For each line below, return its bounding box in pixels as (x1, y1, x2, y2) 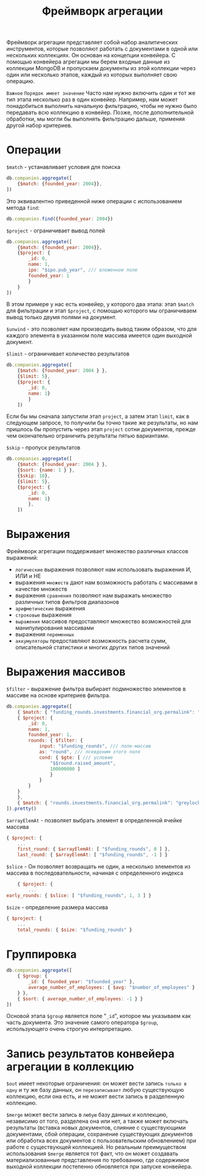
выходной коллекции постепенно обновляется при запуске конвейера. (6, 1163, 193, 1171)
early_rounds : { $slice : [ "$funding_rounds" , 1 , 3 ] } (6, 892, 151, 898)
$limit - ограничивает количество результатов (6, 350, 130, 357)
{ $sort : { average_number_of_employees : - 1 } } (17, 995, 143, 1002)
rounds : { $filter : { (28, 737, 84, 744)
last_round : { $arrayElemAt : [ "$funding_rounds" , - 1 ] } (17, 852, 168, 858)
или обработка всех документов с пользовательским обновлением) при (6, 1137, 196, 1144)
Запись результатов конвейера (6, 1047, 175, 1061)
